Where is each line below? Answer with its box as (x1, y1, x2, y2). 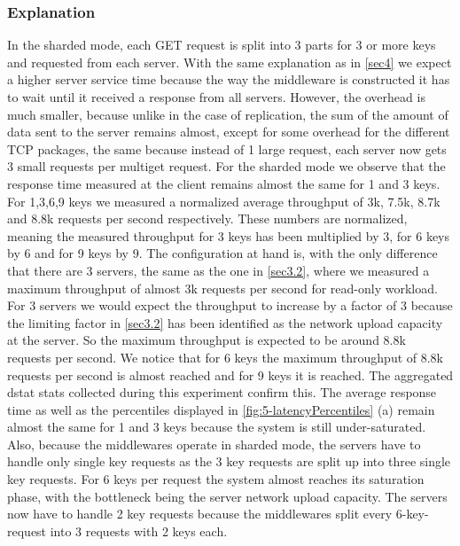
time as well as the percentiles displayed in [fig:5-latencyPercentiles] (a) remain (7, 400, 435, 418)
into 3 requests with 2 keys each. (50, 521, 228, 540)
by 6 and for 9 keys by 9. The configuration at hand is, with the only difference (7, 244, 438, 262)
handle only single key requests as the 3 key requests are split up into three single (7, 452, 451, 471)
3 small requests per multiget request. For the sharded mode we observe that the (7, 157, 446, 175)
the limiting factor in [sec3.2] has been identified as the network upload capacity (7, 313, 443, 331)
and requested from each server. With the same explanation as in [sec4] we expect (7, 52, 452, 71)
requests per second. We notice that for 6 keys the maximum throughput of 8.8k (7, 347, 444, 366)
